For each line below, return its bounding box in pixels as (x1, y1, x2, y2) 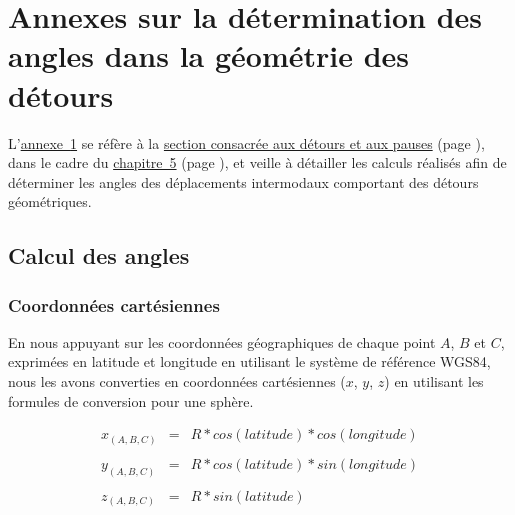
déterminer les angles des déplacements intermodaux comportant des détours (8, 171, 479, 192)
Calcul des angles (8, 240, 190, 271)
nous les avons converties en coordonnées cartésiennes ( (8, 371, 346, 392)
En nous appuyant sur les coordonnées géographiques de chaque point (8, 331, 436, 352)
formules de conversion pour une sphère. (8, 390, 254, 411)
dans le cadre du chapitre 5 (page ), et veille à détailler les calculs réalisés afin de (8, 152, 507, 173)
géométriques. (8, 191, 92, 212)
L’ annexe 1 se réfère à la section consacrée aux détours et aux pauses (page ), (8, 132, 485, 153)
